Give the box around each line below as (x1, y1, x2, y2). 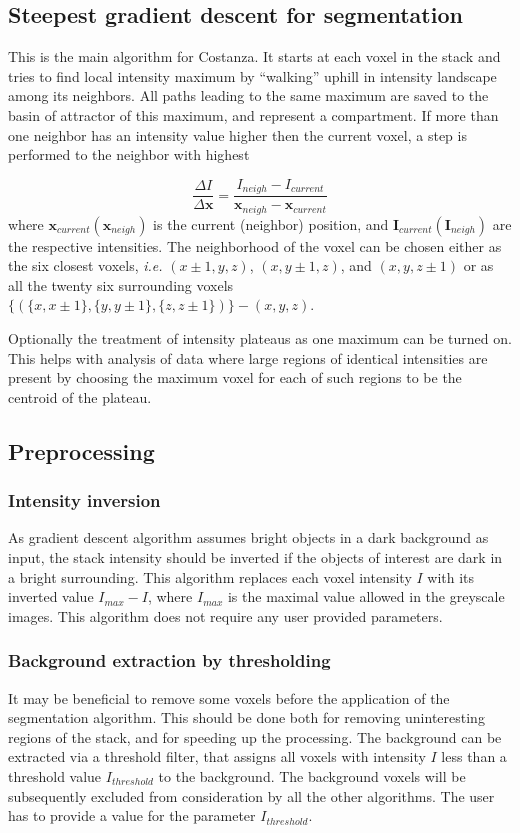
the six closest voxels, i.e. (8, 255, 163, 276)
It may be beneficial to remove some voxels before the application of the (8, 687, 450, 708)
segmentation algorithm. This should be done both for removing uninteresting (8, 707, 485, 728)
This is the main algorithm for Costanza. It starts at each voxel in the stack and (8, 46, 501, 67)
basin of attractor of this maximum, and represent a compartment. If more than (8, 104, 499, 125)
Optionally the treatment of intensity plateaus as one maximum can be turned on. (8, 328, 512, 349)
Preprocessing (8, 435, 155, 466)
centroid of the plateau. (8, 386, 152, 407)
